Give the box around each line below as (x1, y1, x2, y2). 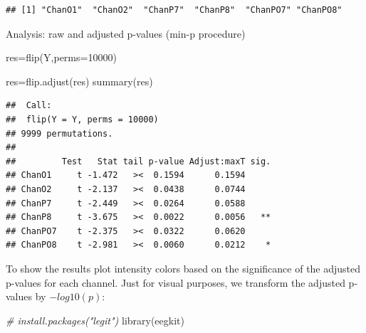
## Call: (6, 100, 52, 111)
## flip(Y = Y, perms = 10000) (6, 114, 159, 125)
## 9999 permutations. (6, 128, 113, 139)
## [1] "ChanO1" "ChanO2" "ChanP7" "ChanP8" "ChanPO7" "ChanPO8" (6, 5, 343, 15)
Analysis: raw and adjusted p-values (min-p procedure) (6, 26, 246, 41)
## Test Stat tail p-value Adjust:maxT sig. (6, 156, 271, 166)
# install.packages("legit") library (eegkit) (6, 312, 184, 327)
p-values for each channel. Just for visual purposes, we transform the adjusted (6, 275, 345, 290)
